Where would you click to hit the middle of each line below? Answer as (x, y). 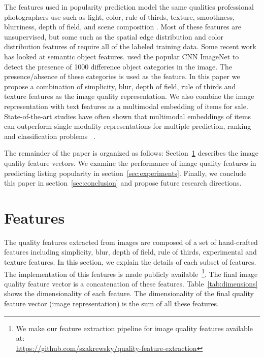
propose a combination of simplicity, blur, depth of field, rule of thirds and (120, 86)
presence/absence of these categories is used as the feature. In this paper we (122, 76)
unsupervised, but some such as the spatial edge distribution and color (114, 36)
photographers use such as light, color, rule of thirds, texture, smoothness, (119, 16)
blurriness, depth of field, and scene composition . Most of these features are (123, 27)
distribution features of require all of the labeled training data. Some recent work (130, 46)
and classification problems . (50, 136)
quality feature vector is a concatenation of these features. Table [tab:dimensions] (131, 283)
